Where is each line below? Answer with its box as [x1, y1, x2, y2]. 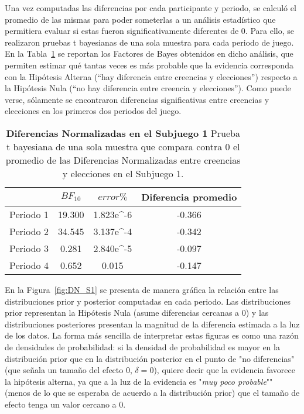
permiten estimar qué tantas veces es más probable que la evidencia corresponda [5, 58, 293, 71]
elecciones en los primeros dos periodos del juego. [5, 105, 182, 117]
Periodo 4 [9, 258, 49, 272]
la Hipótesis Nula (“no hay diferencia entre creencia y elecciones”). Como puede [5, 82, 291, 94]
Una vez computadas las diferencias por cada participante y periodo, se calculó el [5, 2, 296, 13]
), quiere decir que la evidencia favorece [153, 364, 295, 376]
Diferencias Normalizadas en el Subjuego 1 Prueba [6, 126, 240, 140]
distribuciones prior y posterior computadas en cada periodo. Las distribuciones [5, 295, 291, 307]
